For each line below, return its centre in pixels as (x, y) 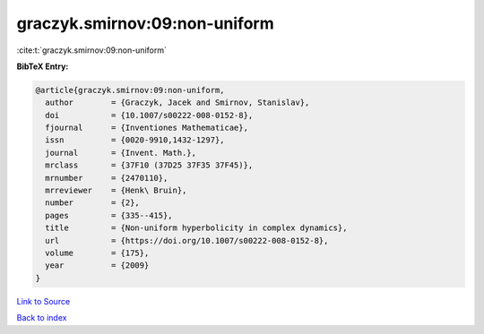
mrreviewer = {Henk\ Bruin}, (116, 191)
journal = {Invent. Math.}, (121, 153)
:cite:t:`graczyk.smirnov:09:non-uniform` (92, 50)
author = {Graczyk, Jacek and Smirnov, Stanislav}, (177, 103)
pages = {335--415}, (109, 215)
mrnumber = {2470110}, (107, 178)
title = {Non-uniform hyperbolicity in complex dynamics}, (196, 228)
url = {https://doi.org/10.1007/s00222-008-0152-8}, (187, 240)
